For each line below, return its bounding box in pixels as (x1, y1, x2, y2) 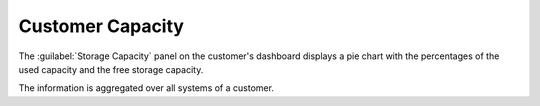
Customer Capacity (18, 15, 185, 37)
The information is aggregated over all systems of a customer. (18, 82, 275, 94)
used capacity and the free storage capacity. (18, 63, 204, 75)
